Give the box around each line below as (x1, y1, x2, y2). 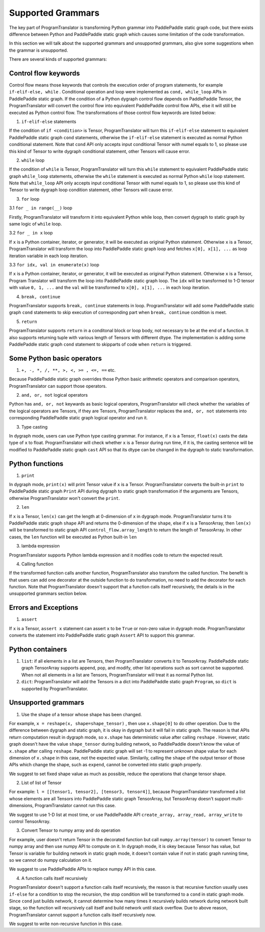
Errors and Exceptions (9, 604, 79, 612)
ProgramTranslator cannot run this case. (34, 803, 116, 809)
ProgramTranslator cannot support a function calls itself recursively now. (9, 912, 156, 918)
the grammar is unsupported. (9, 47, 68, 53)
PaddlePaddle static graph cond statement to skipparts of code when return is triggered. (9, 341, 192, 347)
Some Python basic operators (9, 354, 102, 362)
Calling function (21, 561, 53, 567)
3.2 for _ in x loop (9, 230, 53, 236)
